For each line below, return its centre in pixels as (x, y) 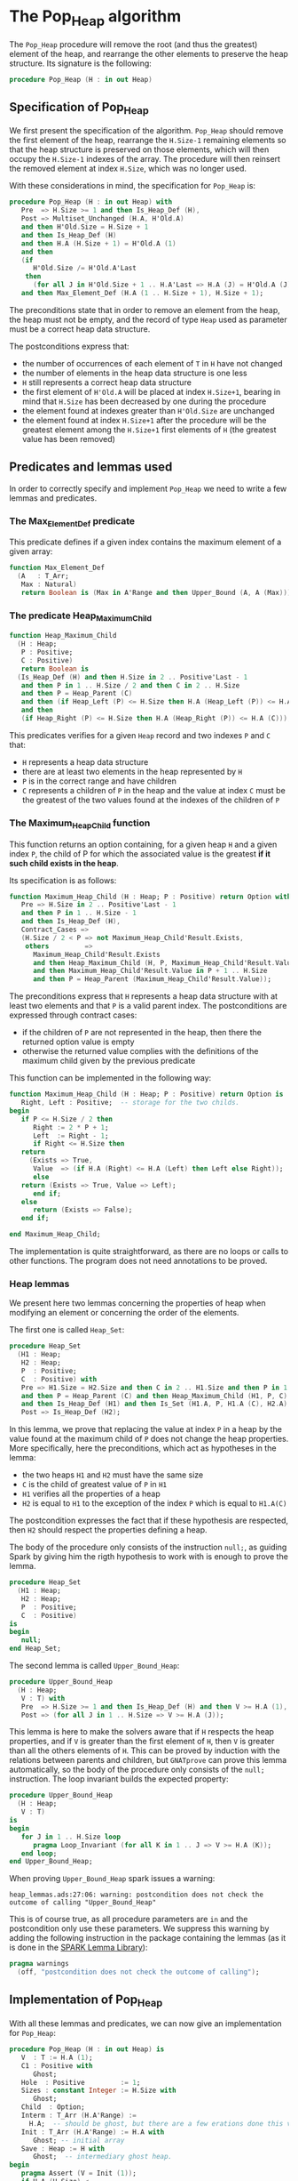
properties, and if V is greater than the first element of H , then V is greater (142, 1742)
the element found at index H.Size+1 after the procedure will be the (144, 420)
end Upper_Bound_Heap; (51, 1862)
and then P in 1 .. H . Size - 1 (79, 913)
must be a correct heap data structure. (80, 329)
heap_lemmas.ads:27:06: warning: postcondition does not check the (137, 1895)
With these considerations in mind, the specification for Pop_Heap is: (132, 186)
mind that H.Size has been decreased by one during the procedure (144, 401)
